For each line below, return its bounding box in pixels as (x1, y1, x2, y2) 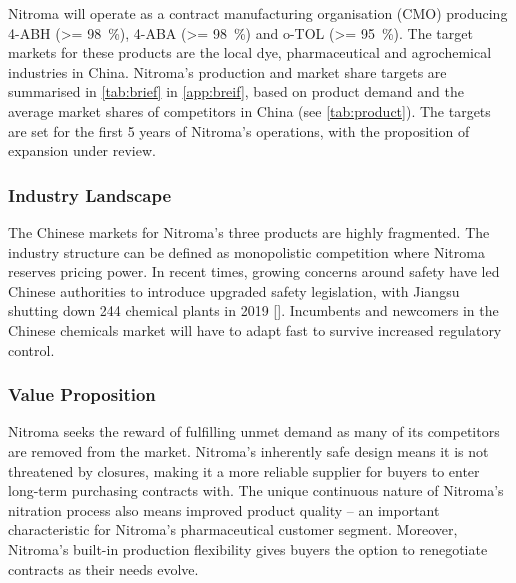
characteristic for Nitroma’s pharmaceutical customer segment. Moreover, (8, 519, 458, 540)
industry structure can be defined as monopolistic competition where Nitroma (8, 241, 485, 262)
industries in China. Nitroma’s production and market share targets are (8, 61, 447, 82)
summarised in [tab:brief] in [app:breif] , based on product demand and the (8, 81, 464, 102)
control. (8, 339, 55, 360)
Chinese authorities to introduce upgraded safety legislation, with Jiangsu (8, 280, 460, 301)
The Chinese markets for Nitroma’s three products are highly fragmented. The (8, 221, 490, 242)
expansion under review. (8, 140, 156, 161)
